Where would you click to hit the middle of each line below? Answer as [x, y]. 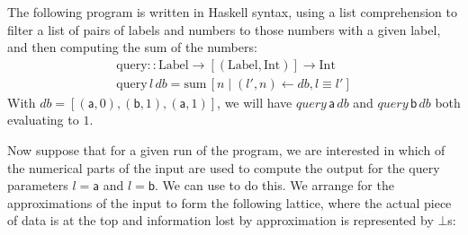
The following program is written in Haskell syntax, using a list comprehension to [232, 12]
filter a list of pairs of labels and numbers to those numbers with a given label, [224, 29]
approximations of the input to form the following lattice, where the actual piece [229, 202]
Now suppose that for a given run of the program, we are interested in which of [226, 150]
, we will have [255, 102]
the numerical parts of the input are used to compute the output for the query [224, 167]
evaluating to [43, 120]
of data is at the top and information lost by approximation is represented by [220, 220]
